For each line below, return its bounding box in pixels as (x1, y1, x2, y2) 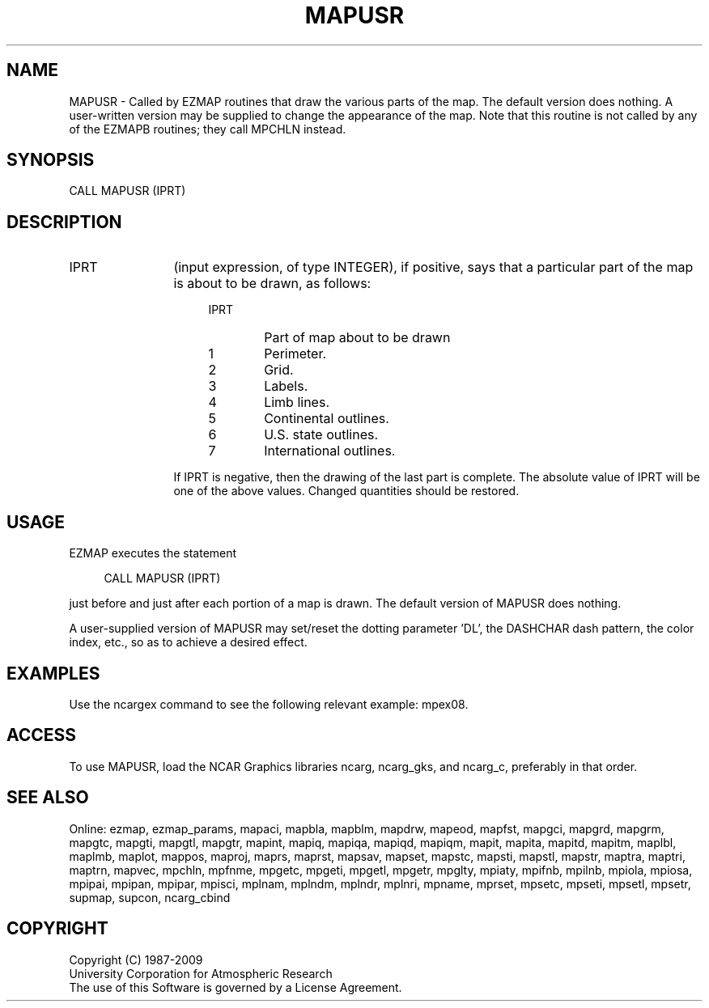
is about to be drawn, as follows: (173, 275, 371, 292)
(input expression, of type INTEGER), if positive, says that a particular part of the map (173, 259, 694, 276)
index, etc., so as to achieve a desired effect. (69, 635, 308, 650)
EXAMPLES (6, 663, 100, 684)
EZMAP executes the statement (69, 546, 237, 561)
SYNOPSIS (6, 150, 95, 171)
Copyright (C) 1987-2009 (69, 952, 203, 967)
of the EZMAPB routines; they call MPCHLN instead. (69, 121, 346, 136)
